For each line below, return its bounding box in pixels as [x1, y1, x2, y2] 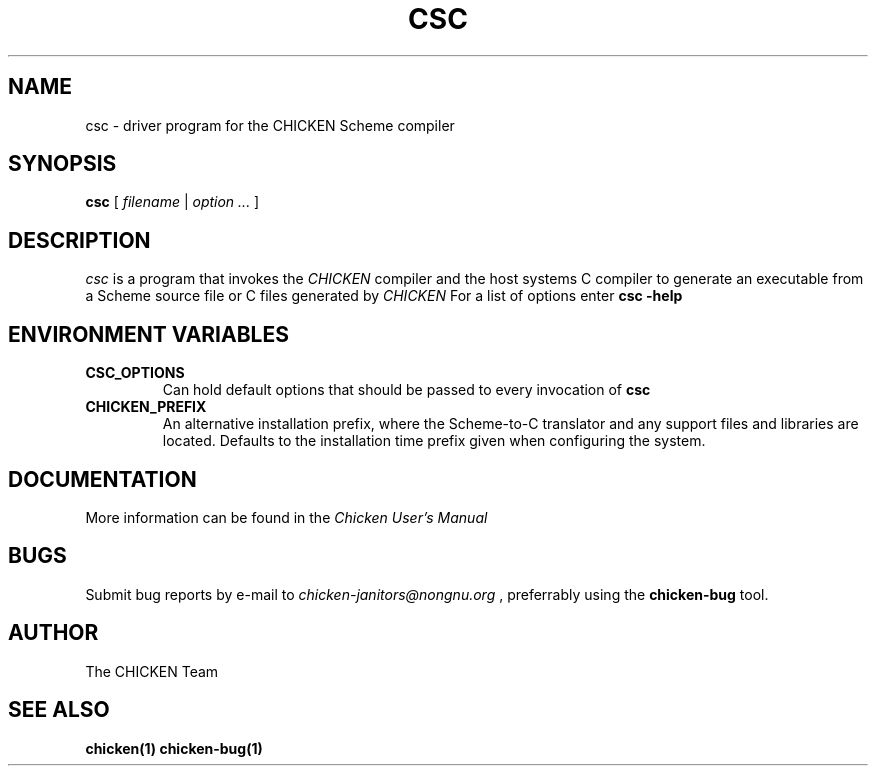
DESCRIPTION [8, 227, 151, 253]
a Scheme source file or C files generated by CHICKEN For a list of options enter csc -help [85, 287, 683, 305]
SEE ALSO [8, 697, 110, 723]
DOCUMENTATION [8, 466, 197, 492]
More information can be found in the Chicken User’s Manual [85, 508, 488, 526]
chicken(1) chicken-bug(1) [85, 739, 263, 757]
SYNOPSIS [8, 151, 117, 177]
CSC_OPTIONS [85, 364, 185, 382]
